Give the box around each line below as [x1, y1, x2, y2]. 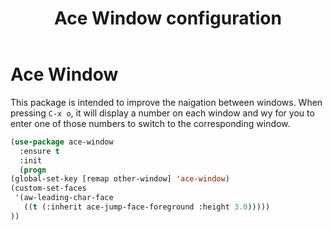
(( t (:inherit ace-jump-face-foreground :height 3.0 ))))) [23, 202, 271, 212]
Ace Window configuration [54, 7, 282, 30]
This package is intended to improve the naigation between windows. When [10, 96, 323, 108]
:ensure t [19, 146, 60, 156]
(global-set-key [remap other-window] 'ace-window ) [10, 174, 230, 184]
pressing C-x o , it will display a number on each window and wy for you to [10, 107, 315, 119]
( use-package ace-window [10, 137, 114, 147]
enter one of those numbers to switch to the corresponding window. [10, 117, 291, 129]
